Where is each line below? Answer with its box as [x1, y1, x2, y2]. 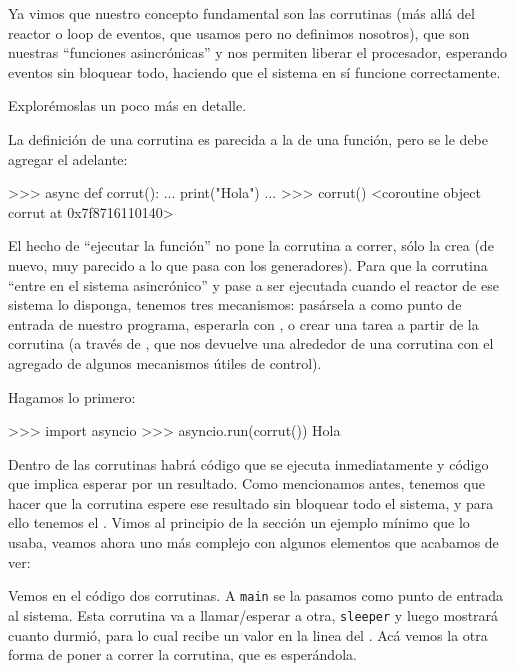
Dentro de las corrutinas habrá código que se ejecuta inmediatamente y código [8, 453, 489, 474]
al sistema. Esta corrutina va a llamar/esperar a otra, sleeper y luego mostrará [8, 604, 499, 625]
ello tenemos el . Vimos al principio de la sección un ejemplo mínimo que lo [8, 512, 470, 533]
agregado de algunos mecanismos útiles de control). [8, 352, 322, 373]
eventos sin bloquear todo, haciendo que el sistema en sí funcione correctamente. [8, 61, 501, 82]
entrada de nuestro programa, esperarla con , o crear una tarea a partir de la [8, 313, 479, 334]
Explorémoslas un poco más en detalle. [8, 95, 247, 116]
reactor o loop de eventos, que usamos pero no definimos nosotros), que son [8, 22, 470, 43]
